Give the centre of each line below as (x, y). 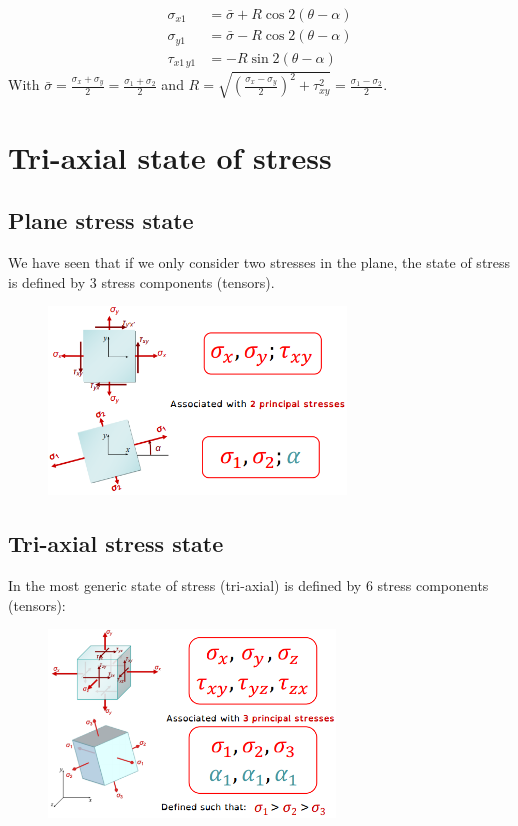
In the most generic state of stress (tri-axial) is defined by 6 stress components (248, 585)
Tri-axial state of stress (170, 156)
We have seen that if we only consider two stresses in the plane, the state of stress (259, 262)
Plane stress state (101, 220)
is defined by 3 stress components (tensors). (141, 281)
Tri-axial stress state (116, 543)
